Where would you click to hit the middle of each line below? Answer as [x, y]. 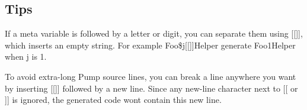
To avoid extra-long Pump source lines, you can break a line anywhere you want [151, 76]
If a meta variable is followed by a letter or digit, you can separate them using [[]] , [154, 33]
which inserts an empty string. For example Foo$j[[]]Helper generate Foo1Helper [150, 45]
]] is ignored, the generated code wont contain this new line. [113, 100]
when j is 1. [26, 56]
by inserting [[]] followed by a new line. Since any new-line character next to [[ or [151, 88]
